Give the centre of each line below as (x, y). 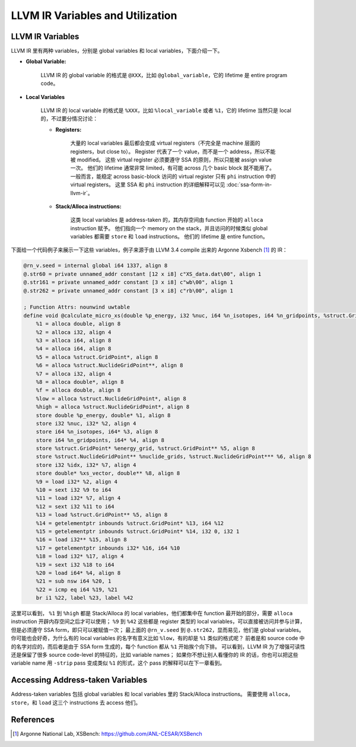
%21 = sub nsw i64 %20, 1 (74, 581)
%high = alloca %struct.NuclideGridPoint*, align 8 (113, 407)
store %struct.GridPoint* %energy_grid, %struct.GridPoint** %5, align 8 (145, 449)
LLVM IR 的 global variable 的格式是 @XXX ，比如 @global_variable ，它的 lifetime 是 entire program (164, 75)
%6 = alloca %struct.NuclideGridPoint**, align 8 (109, 365)
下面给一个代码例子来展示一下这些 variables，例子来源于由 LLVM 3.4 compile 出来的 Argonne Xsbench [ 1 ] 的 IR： (149, 250)
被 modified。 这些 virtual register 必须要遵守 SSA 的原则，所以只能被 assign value (171, 160)
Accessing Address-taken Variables (79, 680)
